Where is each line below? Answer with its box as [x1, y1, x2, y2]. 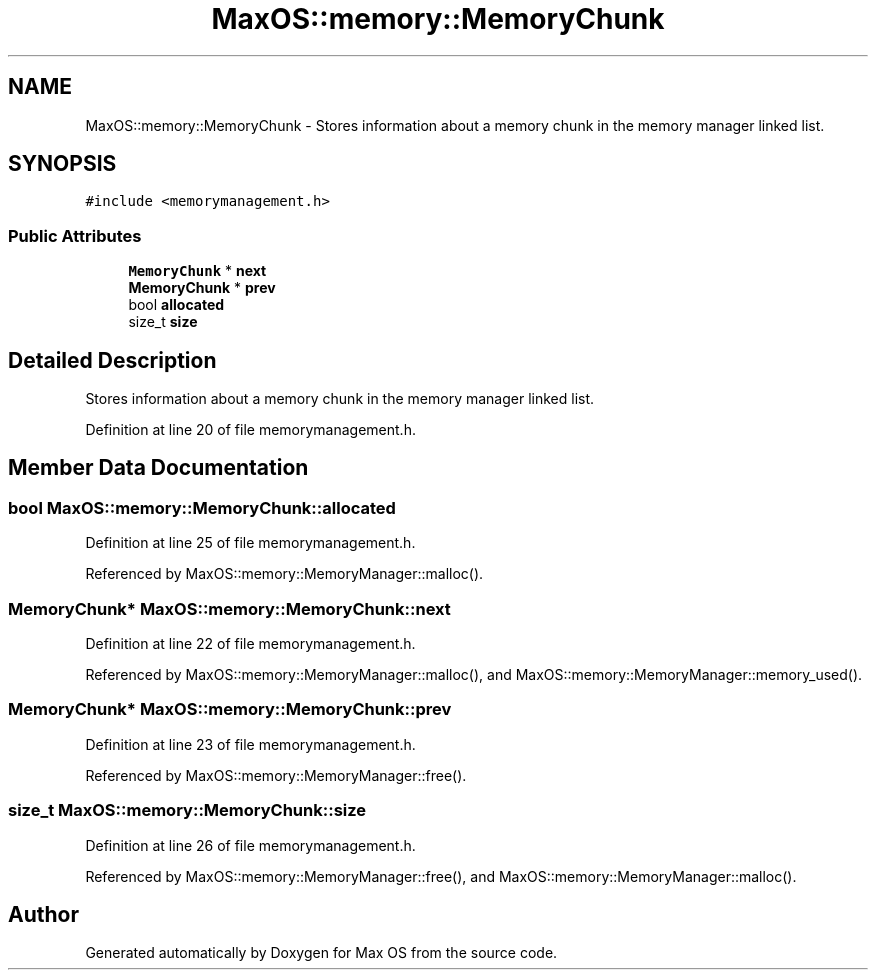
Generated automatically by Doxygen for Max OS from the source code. [85, 944, 558, 962]
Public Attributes [8, 225, 142, 246]
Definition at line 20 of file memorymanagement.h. [85, 421, 416, 439]
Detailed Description [8, 347, 217, 373]
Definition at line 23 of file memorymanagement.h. [85, 735, 416, 753]
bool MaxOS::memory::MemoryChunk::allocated [8, 497, 396, 518]
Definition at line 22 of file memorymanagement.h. [85, 635, 416, 652]
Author [8, 901, 79, 927]
